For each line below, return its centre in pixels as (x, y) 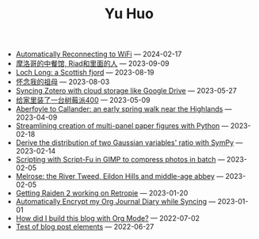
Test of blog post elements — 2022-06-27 (85, 227)
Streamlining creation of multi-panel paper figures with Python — (122, 126)
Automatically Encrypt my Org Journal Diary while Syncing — (116, 202)
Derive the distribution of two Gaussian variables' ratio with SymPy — (129, 142)
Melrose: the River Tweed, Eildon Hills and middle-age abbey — (120, 176)
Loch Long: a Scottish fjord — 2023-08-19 (85, 73)
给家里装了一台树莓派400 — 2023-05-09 (83, 101)
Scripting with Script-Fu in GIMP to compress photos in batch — (120, 160)
